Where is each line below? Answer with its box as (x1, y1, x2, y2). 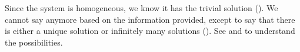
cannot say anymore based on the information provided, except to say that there (5, 13, 295, 25)
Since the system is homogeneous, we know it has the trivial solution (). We (5, 2, 278, 13)
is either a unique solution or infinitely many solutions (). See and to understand (5, 25, 295, 37)
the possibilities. (5, 36, 63, 48)
